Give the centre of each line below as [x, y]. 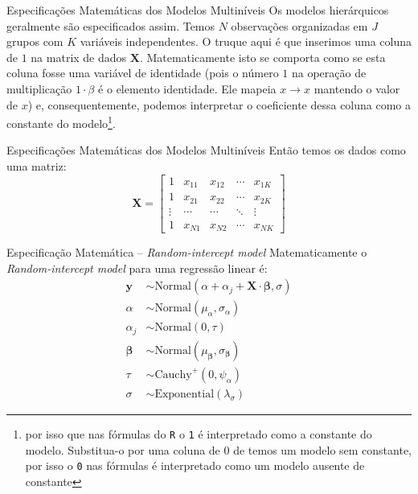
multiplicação [39, 88]
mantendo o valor [357, 88]
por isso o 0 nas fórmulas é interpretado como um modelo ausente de [195, 465]
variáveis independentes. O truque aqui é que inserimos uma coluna [246, 41]
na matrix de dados [79, 57]
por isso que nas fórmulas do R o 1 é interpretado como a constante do [199, 433]
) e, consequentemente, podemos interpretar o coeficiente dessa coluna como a [219, 104]
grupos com [35, 41]
